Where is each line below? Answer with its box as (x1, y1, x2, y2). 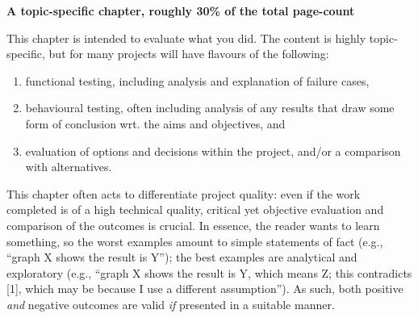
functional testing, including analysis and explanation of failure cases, (25, 72, 370, 89)
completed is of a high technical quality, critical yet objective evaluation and (6, 201, 384, 218)
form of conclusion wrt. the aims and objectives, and (25, 115, 286, 132)
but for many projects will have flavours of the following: (48, 45, 329, 62)
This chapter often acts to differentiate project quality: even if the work (6, 185, 361, 202)
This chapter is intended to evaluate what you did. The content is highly (6, 29, 366, 46)
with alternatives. (25, 158, 112, 175)
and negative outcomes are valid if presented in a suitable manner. (6, 295, 335, 312)
